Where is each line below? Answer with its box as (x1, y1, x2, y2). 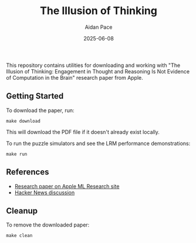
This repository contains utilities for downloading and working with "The (6, 62, 181, 69)
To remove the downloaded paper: (6, 221, 90, 228)
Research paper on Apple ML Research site (14, 183, 120, 190)
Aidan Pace (85, 23, 113, 31)
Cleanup (6, 205, 38, 215)
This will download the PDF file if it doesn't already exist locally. (6, 128, 160, 136)
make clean (6, 233, 33, 239)
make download (6, 118, 41, 124)
